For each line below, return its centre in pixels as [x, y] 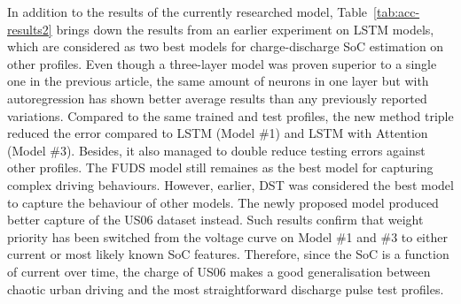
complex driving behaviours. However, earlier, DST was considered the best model [230, 184]
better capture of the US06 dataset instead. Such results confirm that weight [215, 220]
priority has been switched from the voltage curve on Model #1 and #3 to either [227, 236]
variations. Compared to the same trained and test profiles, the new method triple [230, 115]
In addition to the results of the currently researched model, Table [188, 11]
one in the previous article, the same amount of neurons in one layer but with [218, 81]
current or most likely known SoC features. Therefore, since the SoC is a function [228, 254]
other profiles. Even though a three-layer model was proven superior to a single [222, 63]
